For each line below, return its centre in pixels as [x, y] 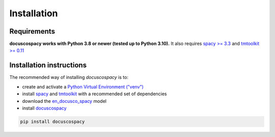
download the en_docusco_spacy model [64, 101]
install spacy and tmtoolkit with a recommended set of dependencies [95, 94]
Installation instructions [48, 65]
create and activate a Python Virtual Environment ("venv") [83, 87]
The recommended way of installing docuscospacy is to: [69, 77]
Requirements [32, 31]
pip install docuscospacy [52, 121]
